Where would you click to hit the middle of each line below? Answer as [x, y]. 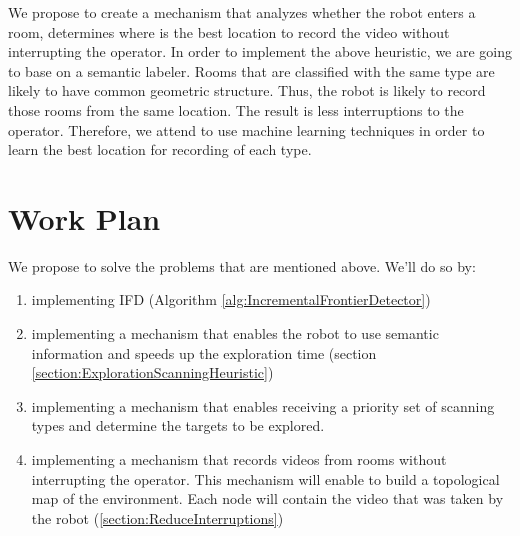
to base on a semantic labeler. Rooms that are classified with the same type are [251, 70]
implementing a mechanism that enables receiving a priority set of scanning [263, 405]
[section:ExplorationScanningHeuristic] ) [152, 372]
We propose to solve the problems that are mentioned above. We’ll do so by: [242, 265]
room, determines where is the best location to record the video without [229, 31]
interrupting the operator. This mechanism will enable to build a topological [265, 478]
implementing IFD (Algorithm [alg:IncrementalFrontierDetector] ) [231, 299]
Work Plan [84, 217]
